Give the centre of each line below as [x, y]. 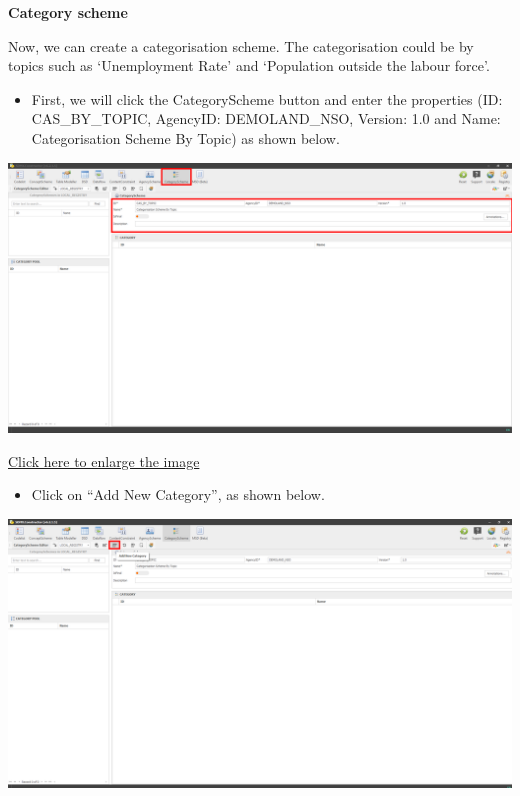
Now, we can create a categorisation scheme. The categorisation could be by [241, 45]
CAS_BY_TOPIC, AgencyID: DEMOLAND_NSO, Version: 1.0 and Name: [266, 118]
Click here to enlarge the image [104, 460]
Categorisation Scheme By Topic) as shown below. [185, 137]
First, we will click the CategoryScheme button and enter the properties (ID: [267, 98]
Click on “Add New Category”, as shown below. [178, 494]
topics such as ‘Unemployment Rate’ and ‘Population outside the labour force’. [249, 65]
